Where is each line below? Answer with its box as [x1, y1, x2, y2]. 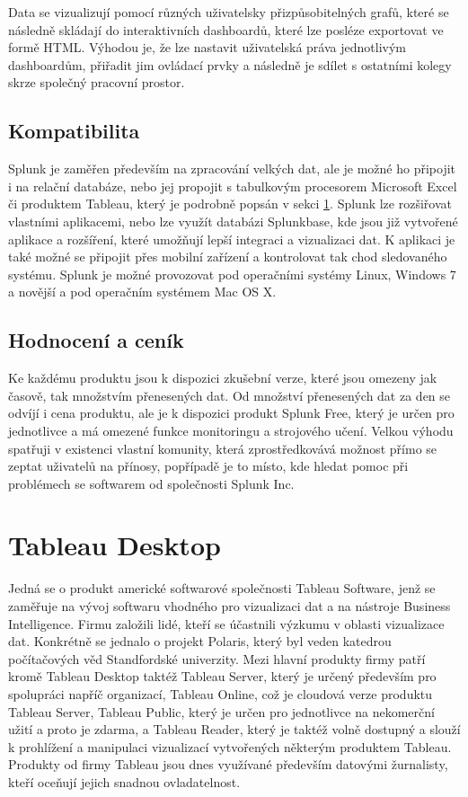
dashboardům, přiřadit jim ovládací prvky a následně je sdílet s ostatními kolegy [8, 55, 452, 74]
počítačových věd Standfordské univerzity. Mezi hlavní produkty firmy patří [8, 649, 426, 668]
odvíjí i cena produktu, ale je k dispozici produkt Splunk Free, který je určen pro [8, 403, 455, 422]
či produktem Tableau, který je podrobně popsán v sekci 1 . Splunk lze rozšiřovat [8, 194, 452, 213]
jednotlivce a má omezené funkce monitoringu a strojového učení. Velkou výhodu [8, 421, 454, 439]
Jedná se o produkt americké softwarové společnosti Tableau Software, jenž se [8, 579, 436, 598]
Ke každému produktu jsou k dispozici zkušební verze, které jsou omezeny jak [8, 368, 437, 387]
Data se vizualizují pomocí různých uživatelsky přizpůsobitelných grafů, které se [8, 3, 449, 21]
